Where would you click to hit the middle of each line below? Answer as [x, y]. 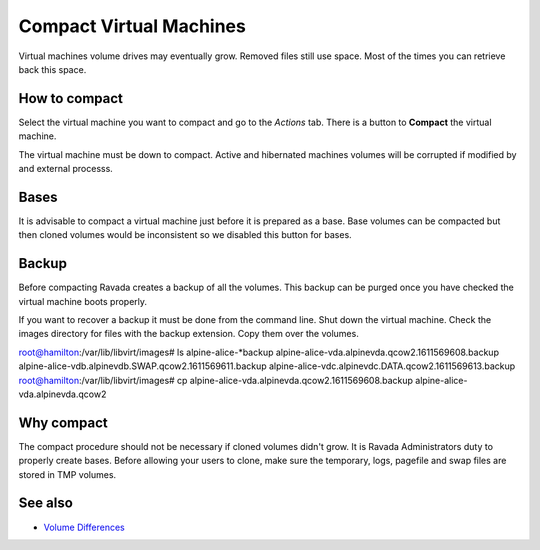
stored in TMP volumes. [67, 474]
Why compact [63, 422]
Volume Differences [84, 527]
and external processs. [66, 169]
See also [46, 503]
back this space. [52, 69]
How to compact [71, 98]
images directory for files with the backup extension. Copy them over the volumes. [188, 334]
